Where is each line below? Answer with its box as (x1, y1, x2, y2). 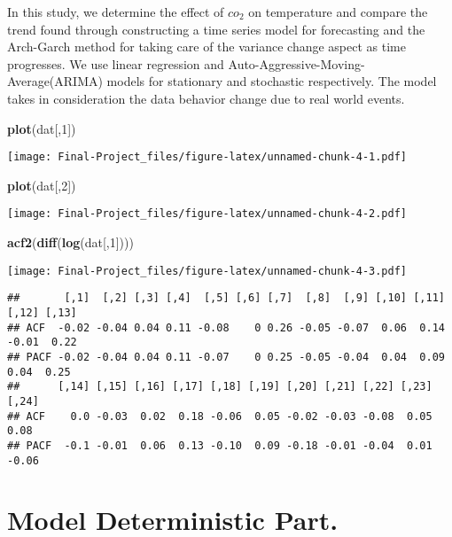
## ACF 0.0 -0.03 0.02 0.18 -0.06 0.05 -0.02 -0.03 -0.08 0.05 (7, 409, 433, 423)
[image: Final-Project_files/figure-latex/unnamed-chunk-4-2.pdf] (7, 207, 408, 221)
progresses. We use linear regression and (7, 54, 224, 73)
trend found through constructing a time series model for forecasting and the (7, 19, 425, 38)
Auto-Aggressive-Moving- (228, 54, 365, 73)
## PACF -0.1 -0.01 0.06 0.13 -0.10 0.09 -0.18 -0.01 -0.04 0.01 (7, 439, 433, 452)
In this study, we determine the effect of (7, 3, 224, 20)
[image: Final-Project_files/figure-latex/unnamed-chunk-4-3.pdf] (7, 264, 408, 277)
